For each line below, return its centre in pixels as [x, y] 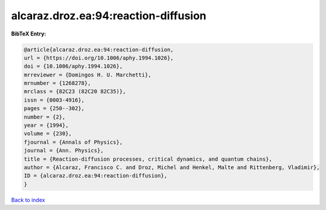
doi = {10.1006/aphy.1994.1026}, [73, 66]
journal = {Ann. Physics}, [64, 151]
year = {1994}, [46, 125]
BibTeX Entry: [29, 34]
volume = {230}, [48, 134]
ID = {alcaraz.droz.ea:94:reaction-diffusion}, [95, 176]
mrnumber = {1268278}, [57, 83]
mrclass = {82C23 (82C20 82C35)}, [75, 91]
